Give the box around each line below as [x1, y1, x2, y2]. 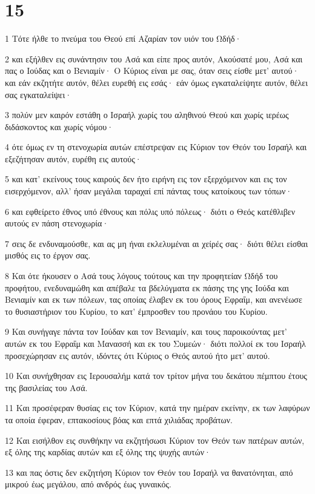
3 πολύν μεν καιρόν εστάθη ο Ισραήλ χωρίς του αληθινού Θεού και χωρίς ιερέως [5, 108, 289, 121]
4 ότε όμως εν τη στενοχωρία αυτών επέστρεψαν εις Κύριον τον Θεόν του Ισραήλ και [5, 140, 307, 153]
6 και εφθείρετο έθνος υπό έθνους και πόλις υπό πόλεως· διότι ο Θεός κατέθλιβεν [5, 205, 295, 217]
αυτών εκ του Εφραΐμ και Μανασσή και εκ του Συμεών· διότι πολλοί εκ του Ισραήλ [5, 337, 306, 349]
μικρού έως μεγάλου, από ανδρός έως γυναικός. [5, 478, 171, 490]
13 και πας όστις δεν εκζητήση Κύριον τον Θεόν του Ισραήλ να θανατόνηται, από [5, 466, 293, 478]
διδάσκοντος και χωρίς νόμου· [5, 120, 114, 133]
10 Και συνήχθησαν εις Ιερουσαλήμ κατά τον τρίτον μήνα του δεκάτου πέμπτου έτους [5, 369, 307, 382]
